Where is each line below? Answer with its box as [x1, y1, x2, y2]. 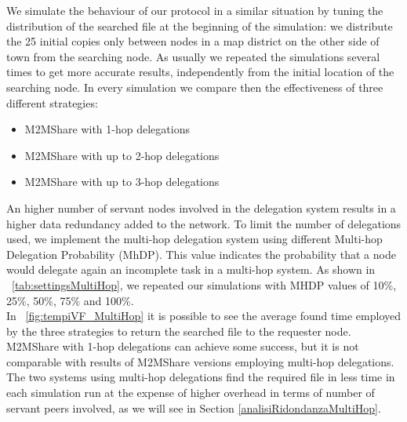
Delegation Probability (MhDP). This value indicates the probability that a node [6, 246, 396, 262]
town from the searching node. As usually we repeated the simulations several [6, 48, 380, 64]
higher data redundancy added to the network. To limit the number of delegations [6, 215, 402, 231]
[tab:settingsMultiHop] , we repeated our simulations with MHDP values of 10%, [12, 276, 397, 293]
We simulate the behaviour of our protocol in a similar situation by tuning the [6, 2, 383, 18]
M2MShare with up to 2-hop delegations [24, 147, 220, 163]
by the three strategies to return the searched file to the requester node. [6, 322, 351, 339]
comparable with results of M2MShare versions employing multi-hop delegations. [6, 353, 394, 369]
